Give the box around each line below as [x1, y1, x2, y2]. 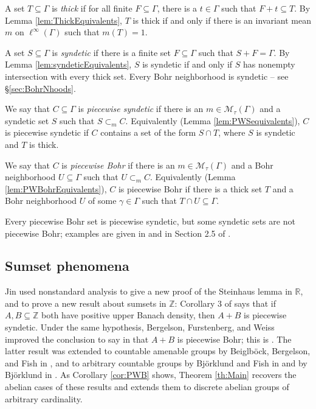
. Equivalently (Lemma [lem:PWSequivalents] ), [125, 114, 300, 127]
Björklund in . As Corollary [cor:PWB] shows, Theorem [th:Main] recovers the [5, 368, 297, 381]
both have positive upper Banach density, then [41, 309, 215, 321]
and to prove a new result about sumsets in [5, 296, 167, 309]
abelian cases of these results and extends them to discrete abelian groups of [5, 380, 289, 393]
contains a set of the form [100, 126, 196, 139]
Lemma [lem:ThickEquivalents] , [5, 13, 122, 26]
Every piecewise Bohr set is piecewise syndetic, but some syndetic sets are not [5, 214, 295, 227]
